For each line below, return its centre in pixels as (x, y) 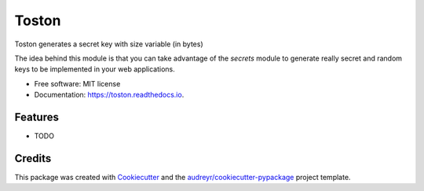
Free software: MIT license (77, 83)
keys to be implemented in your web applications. (95, 69)
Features (37, 117)
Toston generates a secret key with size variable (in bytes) (109, 44)
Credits (33, 158)
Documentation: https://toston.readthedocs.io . (109, 95)
